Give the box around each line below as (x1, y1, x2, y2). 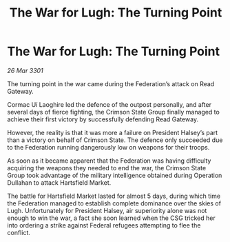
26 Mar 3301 (7, 66, 43, 74)
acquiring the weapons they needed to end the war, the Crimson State (7, 163, 207, 172)
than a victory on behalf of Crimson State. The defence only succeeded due (7, 136, 223, 144)
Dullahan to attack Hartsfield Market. (7, 178, 112, 187)
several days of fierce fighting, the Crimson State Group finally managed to (7, 108, 220, 116)
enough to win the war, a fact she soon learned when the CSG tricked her (7, 214, 216, 222)
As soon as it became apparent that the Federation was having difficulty (7, 157, 211, 165)
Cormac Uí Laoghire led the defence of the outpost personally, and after (7, 100, 212, 108)
